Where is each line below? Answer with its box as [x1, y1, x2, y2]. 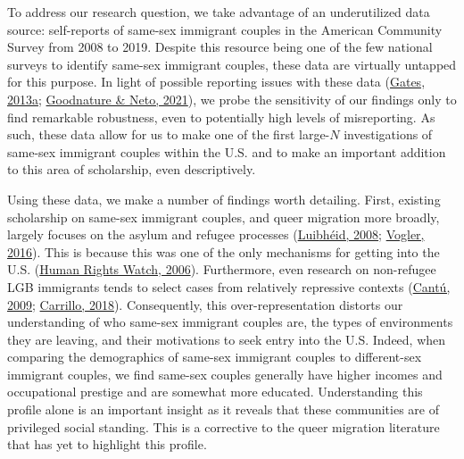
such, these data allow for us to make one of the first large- [7, 125, 330, 144]
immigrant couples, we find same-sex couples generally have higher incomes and [7, 364, 443, 383]
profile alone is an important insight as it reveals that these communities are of [7, 400, 439, 419]
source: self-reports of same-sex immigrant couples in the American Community [7, 20, 443, 38]
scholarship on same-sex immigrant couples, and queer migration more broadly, [7, 207, 440, 226]
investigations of [344, 125, 433, 144]
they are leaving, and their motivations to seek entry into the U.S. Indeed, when [7, 330, 446, 348]
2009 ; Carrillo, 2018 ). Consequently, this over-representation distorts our [7, 295, 403, 313]
